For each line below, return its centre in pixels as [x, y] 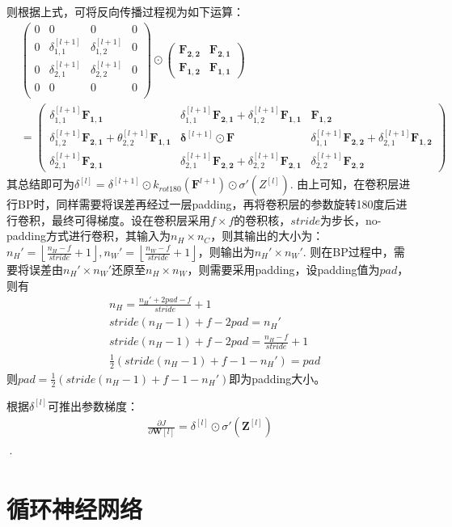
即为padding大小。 [277, 378]
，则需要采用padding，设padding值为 [283, 269]
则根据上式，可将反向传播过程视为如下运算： [125, 11]
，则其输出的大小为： [267, 236]
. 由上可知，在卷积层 [344, 184]
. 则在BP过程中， [348, 251]
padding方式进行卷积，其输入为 [89, 236]
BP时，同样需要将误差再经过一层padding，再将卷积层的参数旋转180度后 [207, 204]
